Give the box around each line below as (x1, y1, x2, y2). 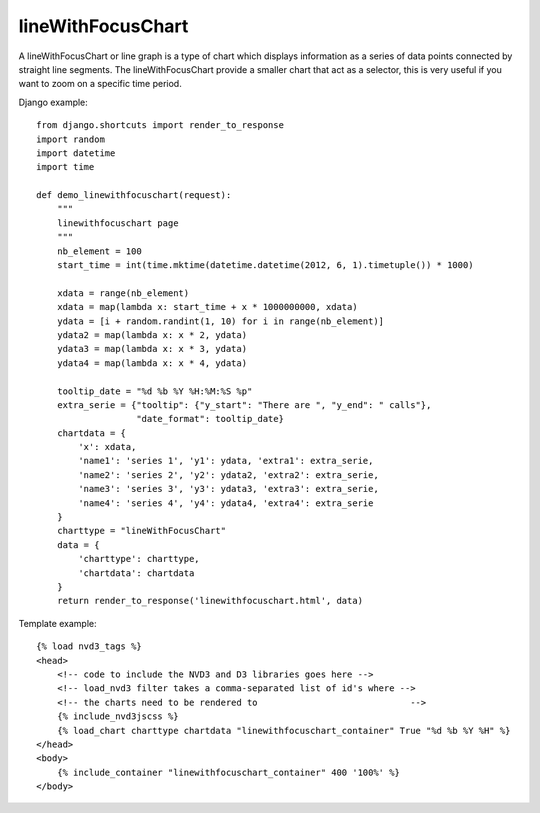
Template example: (18, 617, 97, 629)
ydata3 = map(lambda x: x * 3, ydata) (56, 343, 248, 355)
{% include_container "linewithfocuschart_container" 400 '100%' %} (56, 766, 400, 778)
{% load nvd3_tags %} (36, 641, 142, 652)
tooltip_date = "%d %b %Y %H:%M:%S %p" (56, 385, 253, 397)
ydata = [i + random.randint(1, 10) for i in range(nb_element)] (56, 315, 385, 327)
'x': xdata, (78, 441, 137, 453)
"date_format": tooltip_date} (136, 413, 285, 425)
